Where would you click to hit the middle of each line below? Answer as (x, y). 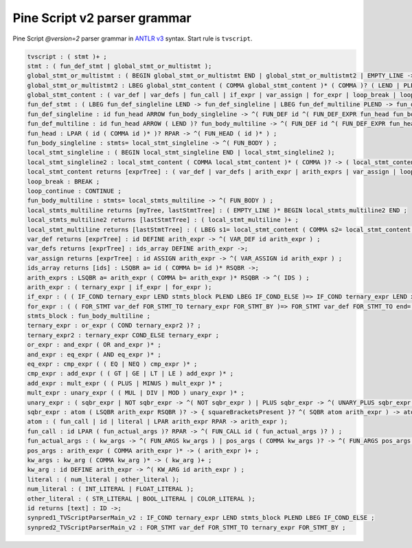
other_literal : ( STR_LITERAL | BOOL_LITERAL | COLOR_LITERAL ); (141, 499)
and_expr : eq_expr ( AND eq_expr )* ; (94, 354)
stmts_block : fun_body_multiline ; (89, 316)
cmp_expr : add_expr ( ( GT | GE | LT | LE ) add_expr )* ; (130, 374)
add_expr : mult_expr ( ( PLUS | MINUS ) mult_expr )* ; (125, 383)
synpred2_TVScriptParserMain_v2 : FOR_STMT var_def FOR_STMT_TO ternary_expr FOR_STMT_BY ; (186, 527)
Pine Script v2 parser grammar (102, 18)
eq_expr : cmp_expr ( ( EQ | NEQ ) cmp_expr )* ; (112, 364)
